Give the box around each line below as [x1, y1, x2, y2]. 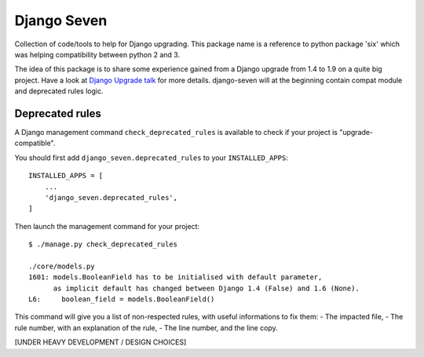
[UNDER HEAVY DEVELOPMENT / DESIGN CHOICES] [14, 337, 187, 347]
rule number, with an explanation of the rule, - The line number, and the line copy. [14, 322, 278, 333]
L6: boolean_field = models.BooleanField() [28, 295, 215, 304]
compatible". [14, 138, 56, 148]
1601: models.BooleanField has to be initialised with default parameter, [28, 273, 323, 282]
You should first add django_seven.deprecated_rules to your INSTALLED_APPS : [14, 153, 288, 162]
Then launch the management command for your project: [14, 221, 200, 231]
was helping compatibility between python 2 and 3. [14, 49, 181, 59]
